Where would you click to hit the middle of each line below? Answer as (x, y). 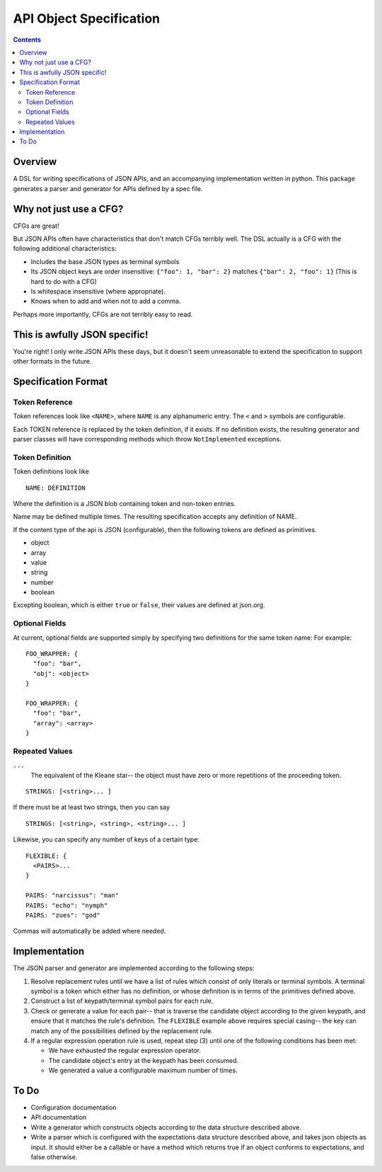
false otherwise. (54, 1157)
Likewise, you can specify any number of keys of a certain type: (106, 839)
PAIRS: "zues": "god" (63, 915)
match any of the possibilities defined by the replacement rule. (122, 1030)
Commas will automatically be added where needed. (89, 931)
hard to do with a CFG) (64, 281)
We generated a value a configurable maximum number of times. (143, 1070)
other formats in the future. (52, 362)
